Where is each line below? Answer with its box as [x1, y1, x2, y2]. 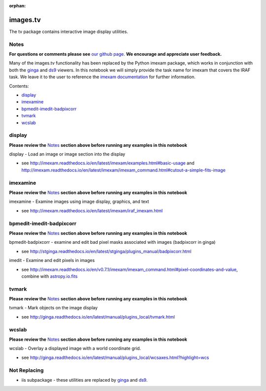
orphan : [9, 3, 26, 8]
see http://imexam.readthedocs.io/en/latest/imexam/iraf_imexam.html [21, 207, 163, 214]
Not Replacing [9, 367, 44, 374]
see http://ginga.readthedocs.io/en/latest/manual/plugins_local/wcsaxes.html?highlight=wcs [21, 355, 209, 360]
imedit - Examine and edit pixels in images [9, 258, 95, 263]
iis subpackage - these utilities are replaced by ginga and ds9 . [21, 377, 148, 383]
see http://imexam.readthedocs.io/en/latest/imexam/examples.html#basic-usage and [21, 160, 195, 166]
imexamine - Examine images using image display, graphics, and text [9, 198, 149, 204]
